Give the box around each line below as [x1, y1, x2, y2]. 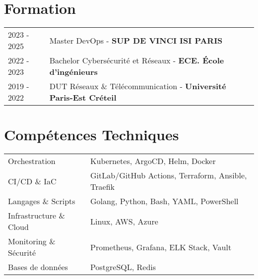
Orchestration [8, 155, 56, 167]
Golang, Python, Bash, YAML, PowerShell [90, 195, 239, 207]
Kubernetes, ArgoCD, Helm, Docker [90, 155, 216, 167]
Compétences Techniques [4, 124, 179, 145]
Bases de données [8, 261, 68, 273]
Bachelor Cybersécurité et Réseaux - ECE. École [49, 55, 224, 66]
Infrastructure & [8, 210, 65, 222]
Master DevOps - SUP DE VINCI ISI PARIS [49, 34, 223, 46]
